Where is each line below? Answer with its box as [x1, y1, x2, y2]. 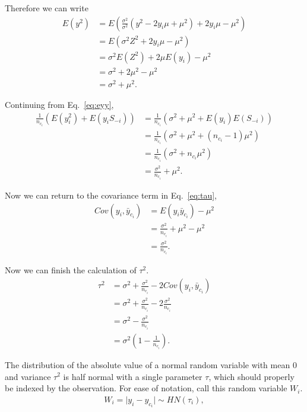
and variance [5, 370, 51, 382]
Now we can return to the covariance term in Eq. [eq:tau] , [5, 189, 217, 201]
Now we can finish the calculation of [5, 264, 137, 276]
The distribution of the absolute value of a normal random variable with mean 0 [5, 358, 297, 371]
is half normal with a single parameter [63, 370, 202, 382]
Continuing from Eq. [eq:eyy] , [5, 98, 114, 110]
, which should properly [208, 370, 295, 382]
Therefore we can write [5, 2, 88, 14]
